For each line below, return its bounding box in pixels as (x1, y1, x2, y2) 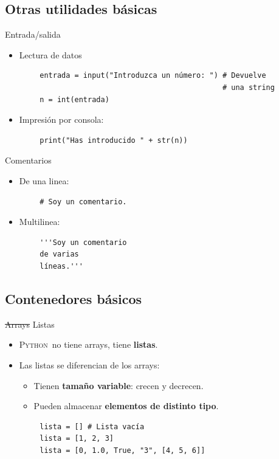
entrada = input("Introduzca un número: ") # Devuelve (40, 71, 266, 80)
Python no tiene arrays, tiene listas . (19, 338, 158, 351)
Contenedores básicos (5, 289, 142, 308)
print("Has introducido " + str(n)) (40, 136, 188, 145)
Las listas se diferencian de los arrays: (19, 358, 160, 371)
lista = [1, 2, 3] (40, 434, 114, 443)
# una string (222, 83, 275, 92)
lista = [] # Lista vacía (40, 422, 145, 431)
